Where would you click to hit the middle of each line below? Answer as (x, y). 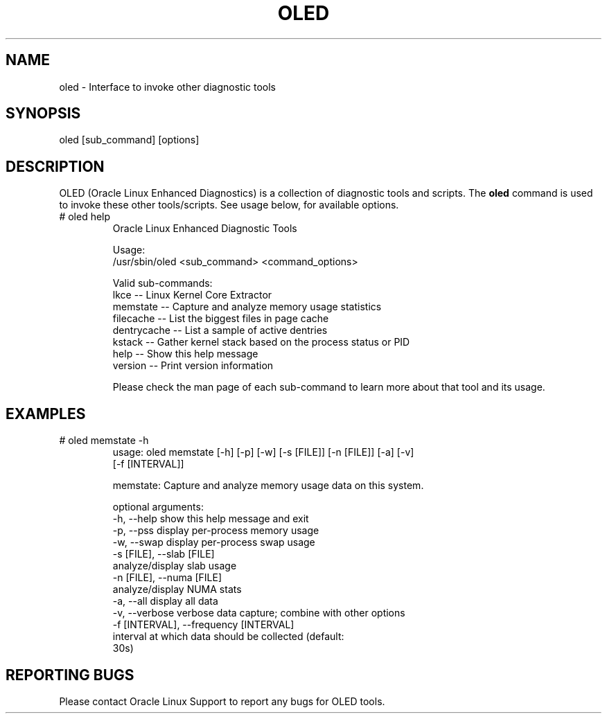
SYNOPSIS (43, 114)
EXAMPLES (46, 414)
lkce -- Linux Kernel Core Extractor (192, 295)
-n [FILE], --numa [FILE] (167, 578)
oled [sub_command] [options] (129, 140)
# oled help (85, 217)
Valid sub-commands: (162, 283)
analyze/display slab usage (175, 566)
